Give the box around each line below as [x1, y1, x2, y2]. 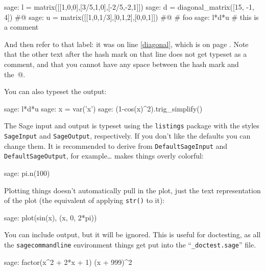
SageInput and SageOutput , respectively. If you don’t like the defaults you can [4, 130, 251, 141]
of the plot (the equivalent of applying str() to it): [4, 195, 165, 206]
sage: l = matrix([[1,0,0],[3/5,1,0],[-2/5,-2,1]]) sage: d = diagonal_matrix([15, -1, [4, 2, 254, 12]
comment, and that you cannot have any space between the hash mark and [4, 58, 239, 69]
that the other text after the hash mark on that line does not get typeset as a [4, 49, 247, 59]
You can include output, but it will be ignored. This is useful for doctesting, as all [4, 229, 261, 240]
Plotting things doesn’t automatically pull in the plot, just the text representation [4, 185, 261, 195]
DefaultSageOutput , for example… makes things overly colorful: [4, 150, 204, 161]
